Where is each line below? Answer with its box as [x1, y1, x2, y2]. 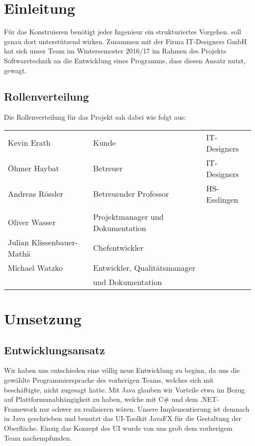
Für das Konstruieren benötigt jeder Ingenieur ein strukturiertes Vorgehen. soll [4, 26, 241, 37]
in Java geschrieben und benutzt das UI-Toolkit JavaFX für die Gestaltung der [4, 413, 242, 423]
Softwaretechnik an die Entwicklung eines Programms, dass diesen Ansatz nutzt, [4, 55, 246, 65]
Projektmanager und [93, 210, 164, 222]
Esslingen [206, 193, 238, 205]
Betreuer [93, 162, 123, 174]
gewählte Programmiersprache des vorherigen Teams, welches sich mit [4, 375, 214, 385]
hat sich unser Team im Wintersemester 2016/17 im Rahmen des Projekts [4, 46, 227, 56]
